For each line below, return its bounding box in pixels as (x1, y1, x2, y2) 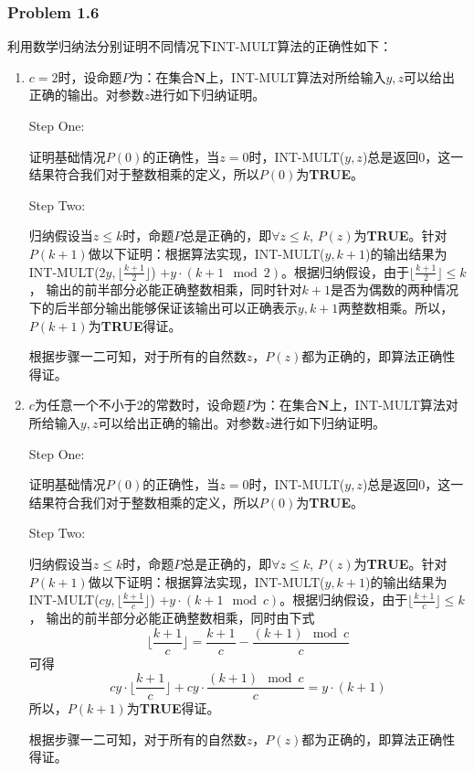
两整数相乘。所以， (338, 297, 454, 316)
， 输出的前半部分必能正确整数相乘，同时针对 (28, 280, 302, 299)
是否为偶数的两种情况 (330, 280, 458, 299)
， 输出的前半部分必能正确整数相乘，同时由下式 (28, 607, 315, 626)
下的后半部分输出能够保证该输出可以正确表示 (28, 297, 298, 316)
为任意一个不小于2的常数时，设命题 (34, 395, 246, 414)
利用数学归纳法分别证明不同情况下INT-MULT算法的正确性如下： (7, 37, 393, 56)
